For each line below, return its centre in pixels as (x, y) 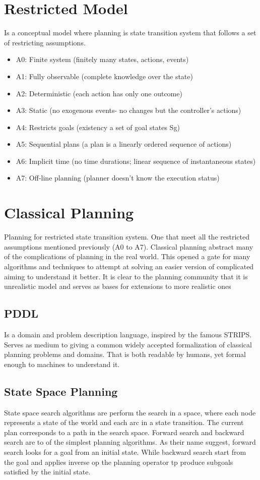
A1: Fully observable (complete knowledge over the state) (104, 76)
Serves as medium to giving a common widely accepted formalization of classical (128, 344)
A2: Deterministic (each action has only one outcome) (99, 93)
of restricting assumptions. (45, 42)
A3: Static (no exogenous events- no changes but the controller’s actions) (128, 110)
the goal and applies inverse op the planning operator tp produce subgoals (119, 462)
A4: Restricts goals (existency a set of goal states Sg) (98, 127)
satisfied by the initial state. (47, 472)
